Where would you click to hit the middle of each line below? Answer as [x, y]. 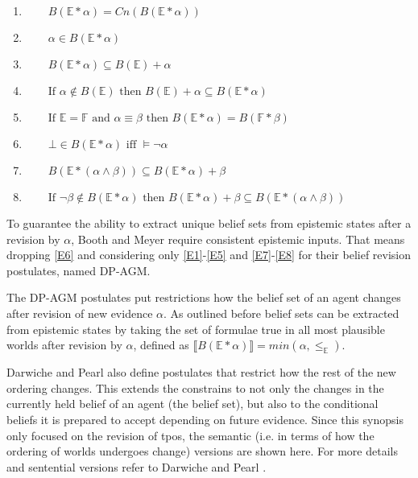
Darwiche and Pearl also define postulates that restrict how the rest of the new [201, 372]
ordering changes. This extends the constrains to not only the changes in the [195, 387]
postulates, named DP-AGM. [79, 270]
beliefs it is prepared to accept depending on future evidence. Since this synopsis [205, 419]
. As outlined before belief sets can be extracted [281, 313]
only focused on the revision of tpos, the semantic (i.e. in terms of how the [190, 435]
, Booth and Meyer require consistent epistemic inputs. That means [238, 239]
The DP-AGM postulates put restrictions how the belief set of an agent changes [204, 297]
